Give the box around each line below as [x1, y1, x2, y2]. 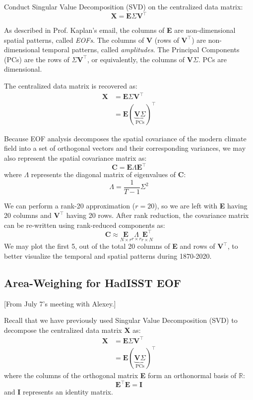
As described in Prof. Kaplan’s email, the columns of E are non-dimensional [4, 25, 236, 35]
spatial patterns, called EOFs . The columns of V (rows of [4, 34, 179, 45]
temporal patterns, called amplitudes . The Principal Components [42, 44, 240, 55]
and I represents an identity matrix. [4, 387, 113, 397]
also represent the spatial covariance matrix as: [4, 152, 147, 163]
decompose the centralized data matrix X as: [4, 324, 141, 335]
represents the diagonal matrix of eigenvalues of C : [31, 169, 186, 179]
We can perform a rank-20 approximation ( [4, 200, 135, 210]
